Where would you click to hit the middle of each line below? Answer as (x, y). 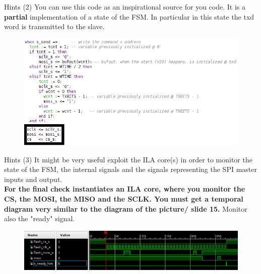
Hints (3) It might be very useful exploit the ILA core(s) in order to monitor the (128, 159)
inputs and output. (33, 179)
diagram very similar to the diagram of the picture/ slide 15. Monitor (126, 208)
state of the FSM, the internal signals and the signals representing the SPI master (130, 169)
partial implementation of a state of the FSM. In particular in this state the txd (129, 16)
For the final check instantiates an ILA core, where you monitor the (125, 189)
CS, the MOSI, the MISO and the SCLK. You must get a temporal (124, 199)
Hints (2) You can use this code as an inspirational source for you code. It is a (125, 7)
